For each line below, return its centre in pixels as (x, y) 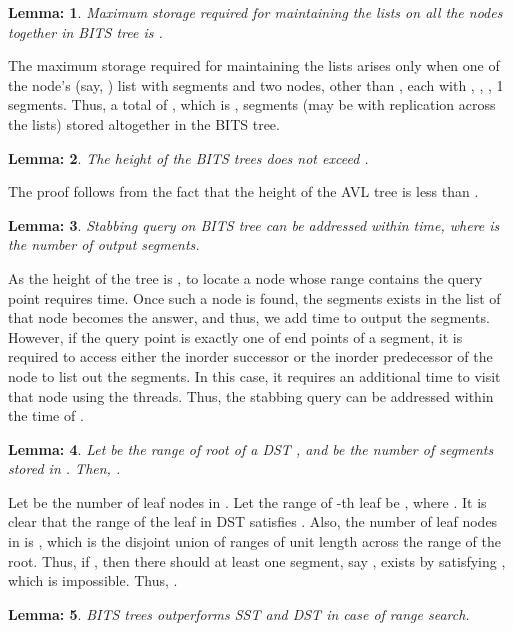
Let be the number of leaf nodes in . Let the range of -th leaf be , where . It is (247, 501)
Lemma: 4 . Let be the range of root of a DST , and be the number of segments (251, 448)
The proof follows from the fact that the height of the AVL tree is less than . (243, 191)
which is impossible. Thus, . (93, 580)
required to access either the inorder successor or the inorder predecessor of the (250, 356)
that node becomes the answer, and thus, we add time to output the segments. (249, 317)
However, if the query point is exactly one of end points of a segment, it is (235, 336)
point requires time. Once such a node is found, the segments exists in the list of (254, 297)
